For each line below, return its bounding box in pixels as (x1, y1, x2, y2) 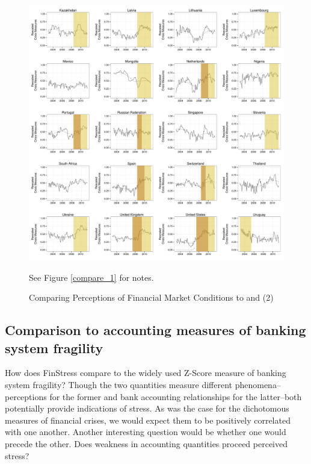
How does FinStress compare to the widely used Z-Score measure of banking (5, 366, 286, 379)
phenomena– (235, 378, 281, 390)
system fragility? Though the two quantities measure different (5, 378, 233, 390)
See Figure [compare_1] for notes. (29, 271, 154, 283)
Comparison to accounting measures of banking (5, 321, 306, 339)
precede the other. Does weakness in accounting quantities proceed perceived (5, 437, 288, 450)
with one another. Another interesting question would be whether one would (5, 425, 286, 438)
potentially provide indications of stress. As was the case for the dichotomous (5, 402, 289, 415)
